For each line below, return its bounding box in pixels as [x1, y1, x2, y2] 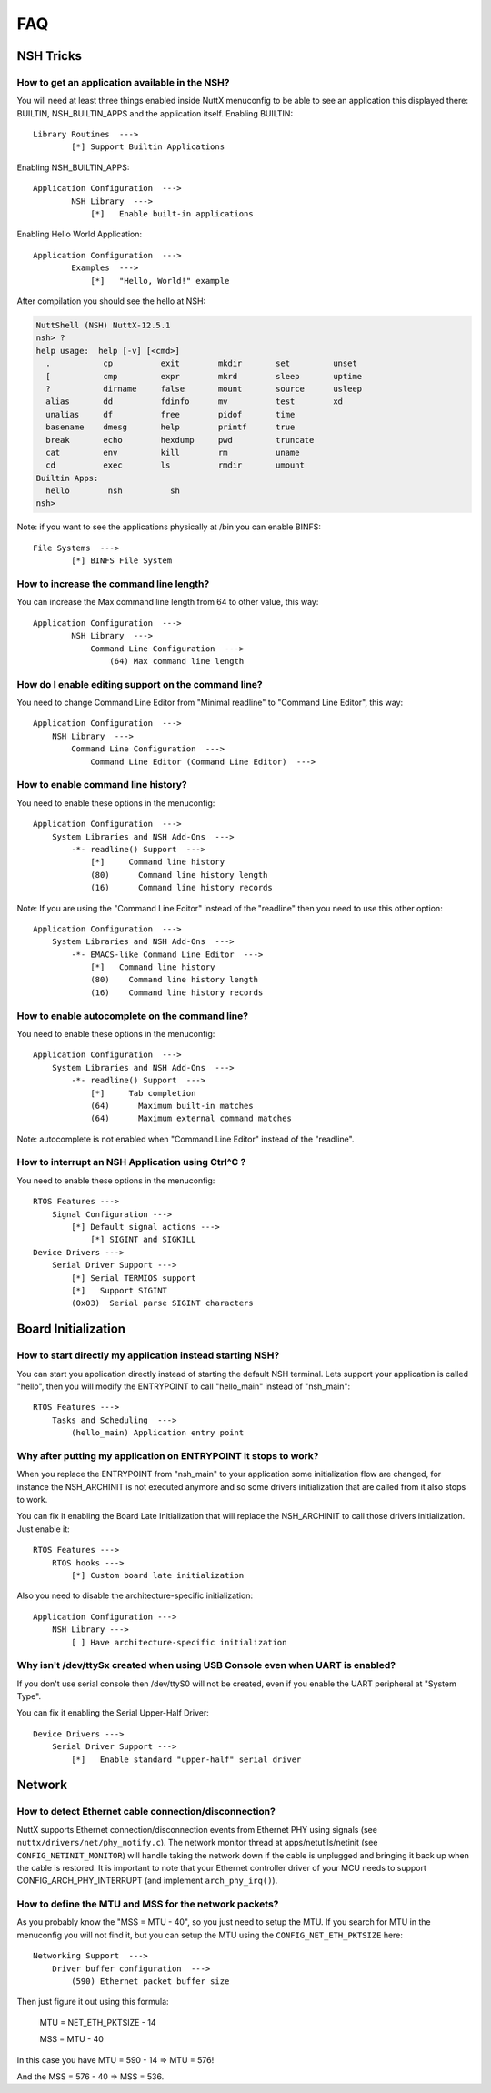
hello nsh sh [45, 486, 181, 496]
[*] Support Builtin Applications [71, 142, 225, 152]
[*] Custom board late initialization [71, 1570, 245, 1580]
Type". [16, 1691, 41, 1702]
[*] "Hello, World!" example [90, 276, 230, 286]
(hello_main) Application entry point [71, 1428, 245, 1438]
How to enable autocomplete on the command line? [16, 1010, 249, 1022]
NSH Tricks [16, 48, 82, 64]
